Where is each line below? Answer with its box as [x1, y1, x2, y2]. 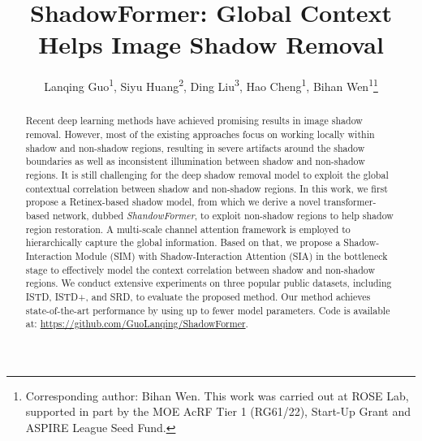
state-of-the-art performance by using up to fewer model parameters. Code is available [25, 303, 390, 317]
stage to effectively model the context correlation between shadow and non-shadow [25, 262, 376, 276]
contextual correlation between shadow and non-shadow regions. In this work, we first [25, 181, 388, 195]
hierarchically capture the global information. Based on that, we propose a [25, 236, 341, 249]
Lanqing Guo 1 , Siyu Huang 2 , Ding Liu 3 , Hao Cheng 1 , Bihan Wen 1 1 [44, 76, 378, 94]
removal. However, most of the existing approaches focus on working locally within [25, 128, 375, 141]
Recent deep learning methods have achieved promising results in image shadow [25, 114, 363, 128]
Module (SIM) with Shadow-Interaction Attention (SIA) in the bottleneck [75, 249, 388, 262]
